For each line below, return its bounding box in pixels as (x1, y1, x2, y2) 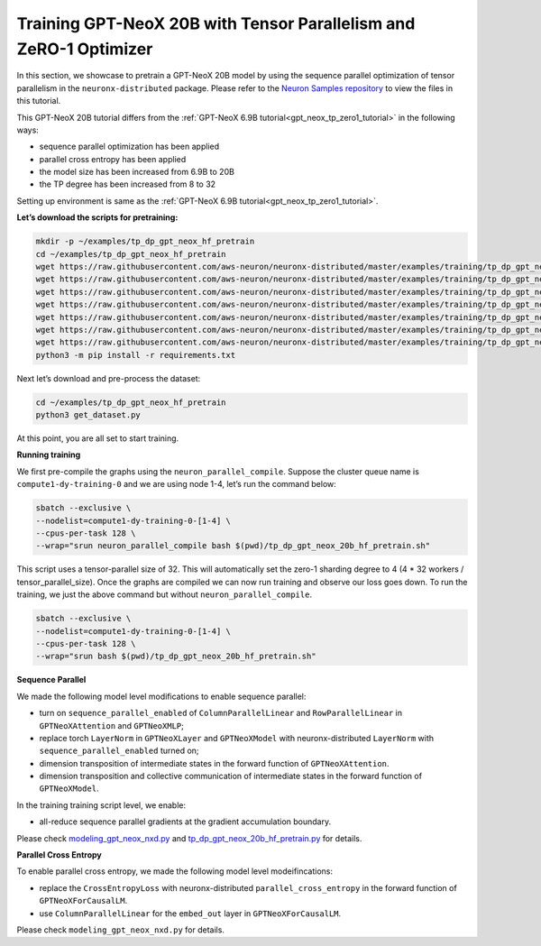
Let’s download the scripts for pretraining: (16, 212, 179, 223)
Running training (16, 449, 81, 460)
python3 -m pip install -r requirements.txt (35, 350, 236, 360)
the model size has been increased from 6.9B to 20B (39, 167, 234, 178)
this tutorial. (16, 96, 61, 106)
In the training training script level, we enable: (16, 799, 187, 811)
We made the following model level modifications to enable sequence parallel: (16, 691, 307, 702)
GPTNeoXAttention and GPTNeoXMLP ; (39, 720, 184, 730)
